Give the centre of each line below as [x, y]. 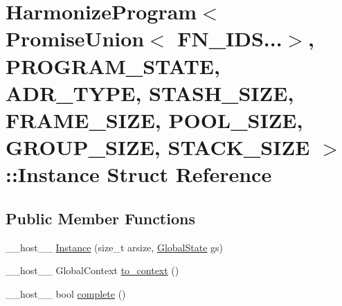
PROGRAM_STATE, [113, 65]
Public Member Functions [100, 218]
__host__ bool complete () [66, 293]
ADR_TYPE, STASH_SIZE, [150, 92]
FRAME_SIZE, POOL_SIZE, [154, 119]
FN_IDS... [230, 38]
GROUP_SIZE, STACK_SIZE [158, 147]
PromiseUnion [75, 38]
